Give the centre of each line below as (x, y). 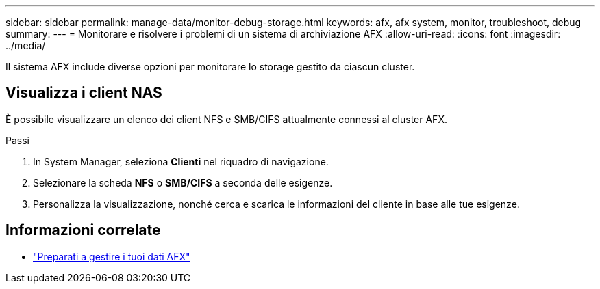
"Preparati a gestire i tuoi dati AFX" (112, 256)
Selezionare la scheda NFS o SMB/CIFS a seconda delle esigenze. (183, 182)
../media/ (26, 45)
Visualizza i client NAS (84, 93)
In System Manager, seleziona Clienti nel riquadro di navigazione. (181, 161)
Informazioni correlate (83, 230)
